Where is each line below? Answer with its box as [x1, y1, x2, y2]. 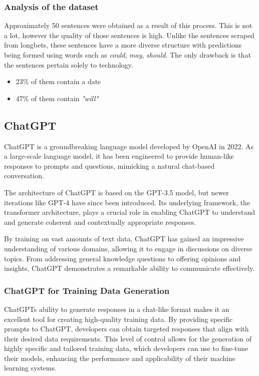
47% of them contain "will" [16, 93, 99, 103]
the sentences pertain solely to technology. [4, 59, 133, 70]
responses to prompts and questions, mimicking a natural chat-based [4, 160, 215, 171]
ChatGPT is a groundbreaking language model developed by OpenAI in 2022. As [4, 141, 253, 151]
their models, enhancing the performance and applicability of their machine [4, 352, 235, 363]
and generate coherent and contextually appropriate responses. [4, 216, 196, 227]
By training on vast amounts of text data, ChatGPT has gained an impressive [4, 233, 244, 244]
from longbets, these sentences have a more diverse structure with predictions [4, 40, 242, 50]
